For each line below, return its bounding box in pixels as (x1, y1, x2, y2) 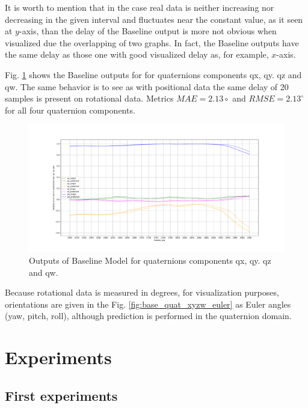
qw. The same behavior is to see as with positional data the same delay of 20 (5, 80, 289, 93)
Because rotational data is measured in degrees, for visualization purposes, (5, 286, 279, 299)
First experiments (5, 386, 118, 404)
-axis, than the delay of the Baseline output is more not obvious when (19, 25, 277, 37)
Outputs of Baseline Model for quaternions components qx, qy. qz (29, 254, 271, 266)
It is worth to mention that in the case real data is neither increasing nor (5, 1, 274, 13)
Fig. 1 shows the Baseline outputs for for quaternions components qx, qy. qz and (5, 68, 302, 81)
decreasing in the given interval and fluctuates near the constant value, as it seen (5, 13, 303, 25)
